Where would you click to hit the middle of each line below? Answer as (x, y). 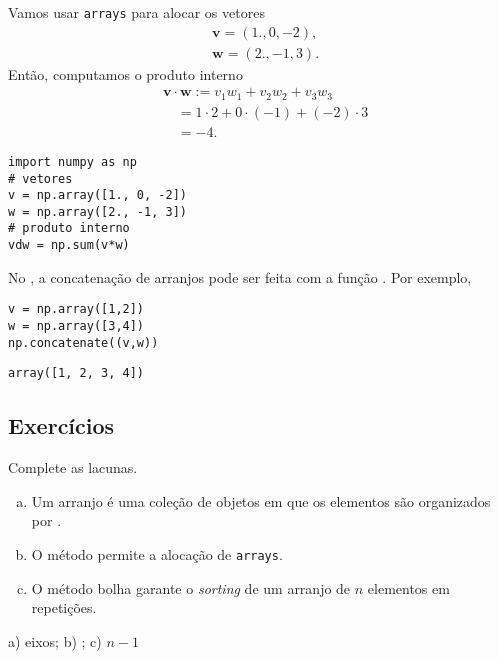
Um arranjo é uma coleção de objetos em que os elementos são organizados (261, 500)
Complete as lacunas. (73, 467)
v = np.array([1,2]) (76, 309)
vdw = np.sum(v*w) (69, 245)
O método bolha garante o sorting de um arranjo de (191, 587)
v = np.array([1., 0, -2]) (97, 195)
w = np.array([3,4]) (76, 326)
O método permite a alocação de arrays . (157, 554)
